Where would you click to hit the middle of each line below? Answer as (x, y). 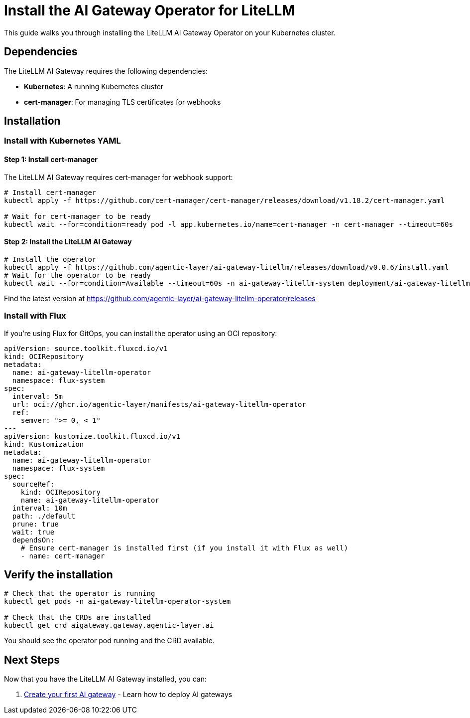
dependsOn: (33, 540)
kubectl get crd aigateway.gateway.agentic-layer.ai (109, 626)
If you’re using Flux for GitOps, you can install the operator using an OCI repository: (141, 333)
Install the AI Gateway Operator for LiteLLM (150, 10)
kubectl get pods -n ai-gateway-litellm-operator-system (117, 602)
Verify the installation (59, 575)
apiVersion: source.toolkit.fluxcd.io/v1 (86, 348)
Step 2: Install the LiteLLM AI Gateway (68, 242)
